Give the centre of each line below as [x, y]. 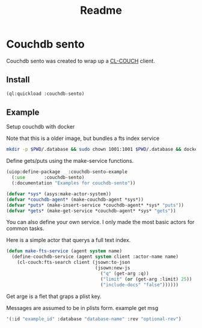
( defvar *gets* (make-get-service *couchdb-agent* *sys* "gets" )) [91, 211]
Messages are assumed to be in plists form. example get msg [82, 308]
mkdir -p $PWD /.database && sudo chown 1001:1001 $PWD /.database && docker [103, 150]
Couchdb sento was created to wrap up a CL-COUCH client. [81, 61]
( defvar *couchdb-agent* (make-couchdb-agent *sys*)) [75, 199]
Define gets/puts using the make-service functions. [70, 161]
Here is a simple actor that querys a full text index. [69, 240]
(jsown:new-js [113, 268]
